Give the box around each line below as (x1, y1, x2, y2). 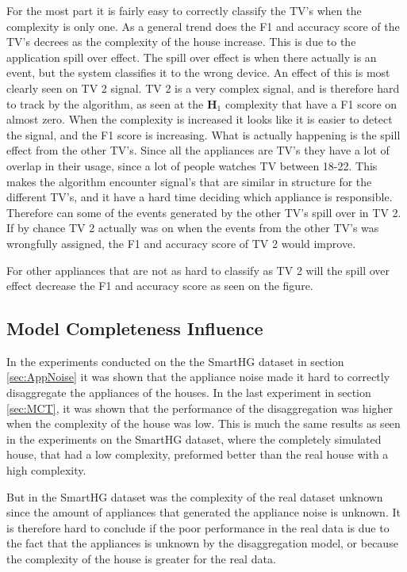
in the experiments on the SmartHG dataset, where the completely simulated (6, 430, 382, 447)
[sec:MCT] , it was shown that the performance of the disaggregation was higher (6, 399, 394, 416)
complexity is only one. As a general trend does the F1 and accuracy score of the (6, 17, 400, 34)
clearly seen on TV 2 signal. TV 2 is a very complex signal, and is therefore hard (6, 79, 400, 96)
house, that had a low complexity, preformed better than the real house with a (6, 446, 389, 463)
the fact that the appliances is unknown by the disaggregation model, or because (6, 535, 398, 551)
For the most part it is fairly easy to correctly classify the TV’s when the (6, 2, 362, 18)
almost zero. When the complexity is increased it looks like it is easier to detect (6, 111, 393, 128)
